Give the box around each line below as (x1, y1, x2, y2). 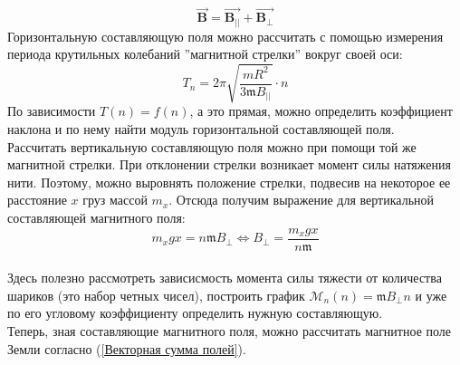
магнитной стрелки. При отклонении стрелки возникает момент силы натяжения (7, 155, 451, 174)
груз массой (82, 190, 148, 209)
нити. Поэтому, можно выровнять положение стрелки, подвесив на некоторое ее (7, 172, 451, 191)
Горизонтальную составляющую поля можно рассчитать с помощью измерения (7, 26, 444, 45)
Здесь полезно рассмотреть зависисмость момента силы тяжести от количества (7, 268, 442, 287)
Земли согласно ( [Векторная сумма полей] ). (7, 339, 246, 358)
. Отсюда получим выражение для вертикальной (168, 190, 435, 209)
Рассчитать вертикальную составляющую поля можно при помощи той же (7, 137, 417, 156)
